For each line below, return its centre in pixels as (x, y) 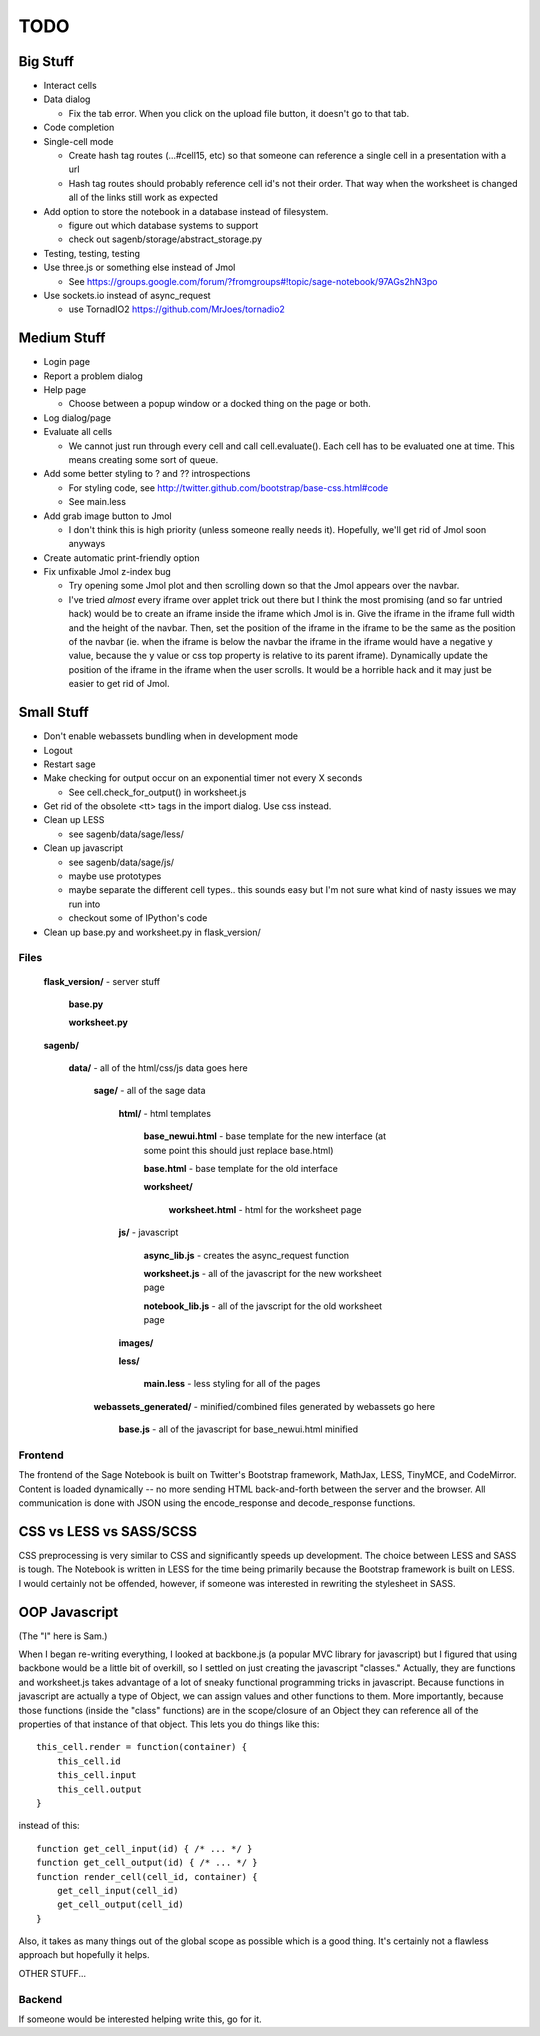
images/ (136, 1342)
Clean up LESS (74, 820)
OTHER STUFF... (52, 1973)
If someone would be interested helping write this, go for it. (140, 2019)
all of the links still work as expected (143, 197)
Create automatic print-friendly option (121, 557)
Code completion (79, 127)
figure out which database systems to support (163, 225)
